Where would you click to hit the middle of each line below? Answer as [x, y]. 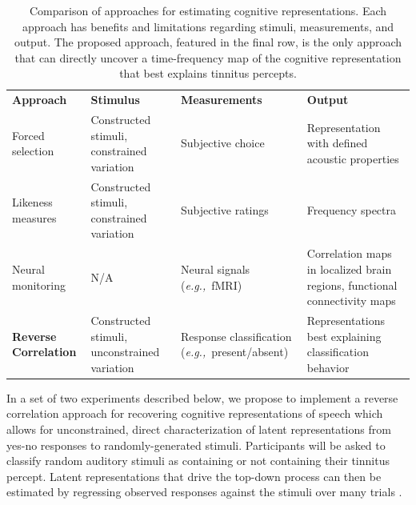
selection [33, 151]
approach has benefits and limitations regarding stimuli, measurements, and [208, 26]
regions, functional [352, 285]
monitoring [39, 285]
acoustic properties [353, 159]
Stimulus [115, 100]
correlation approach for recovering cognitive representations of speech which [195, 413]
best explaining [344, 336]
